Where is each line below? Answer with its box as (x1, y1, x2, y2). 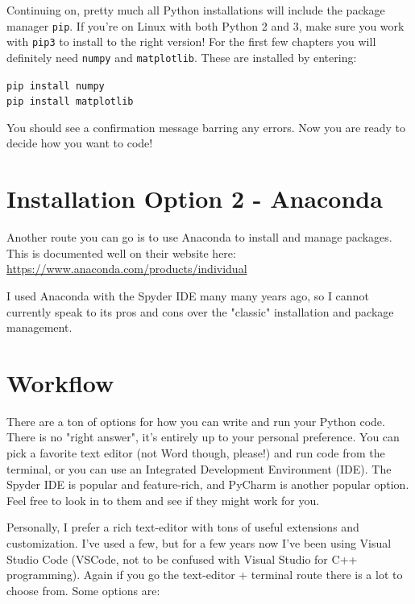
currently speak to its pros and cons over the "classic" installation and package (6, 303, 394, 320)
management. (6, 319, 73, 336)
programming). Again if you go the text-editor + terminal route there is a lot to (6, 566, 403, 583)
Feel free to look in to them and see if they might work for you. (6, 491, 320, 508)
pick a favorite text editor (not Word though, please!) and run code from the (6, 445, 385, 461)
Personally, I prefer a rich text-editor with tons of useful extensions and (6, 519, 359, 536)
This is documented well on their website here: (6, 244, 236, 261)
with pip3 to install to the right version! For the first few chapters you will (6, 33, 376, 50)
